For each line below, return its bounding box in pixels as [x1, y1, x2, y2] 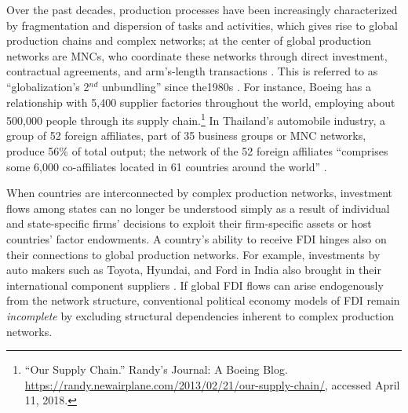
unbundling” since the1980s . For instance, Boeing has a [101, 78, 371, 94]
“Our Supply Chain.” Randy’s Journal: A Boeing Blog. [24, 361, 288, 378]
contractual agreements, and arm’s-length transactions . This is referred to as [6, 63, 378, 79]
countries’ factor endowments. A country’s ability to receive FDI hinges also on [6, 230, 387, 247]
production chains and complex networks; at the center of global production [6, 32, 372, 49]
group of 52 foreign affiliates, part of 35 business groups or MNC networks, [6, 127, 366, 144]
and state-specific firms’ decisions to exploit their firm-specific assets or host [6, 215, 372, 232]
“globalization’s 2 [6, 78, 89, 94]
